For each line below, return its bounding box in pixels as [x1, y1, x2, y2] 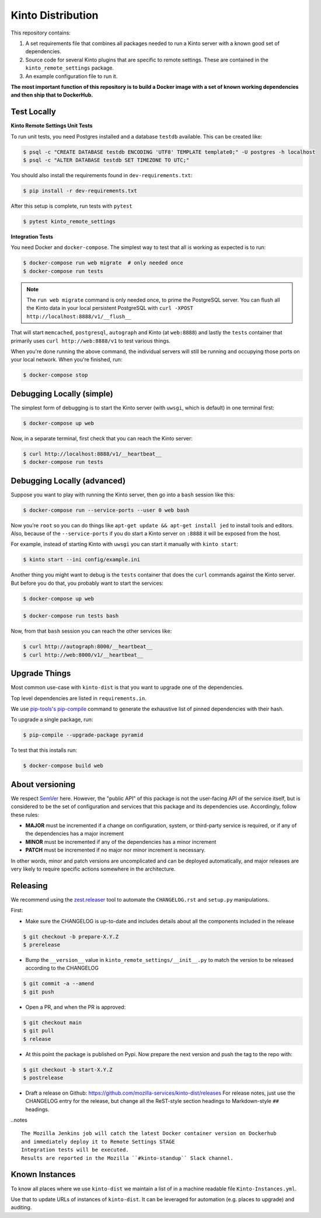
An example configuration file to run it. [25, 73, 118, 80]
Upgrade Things [11, 668, 71, 678]
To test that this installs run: [11, 747, 78, 754]
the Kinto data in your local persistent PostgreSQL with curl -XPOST [26, 305, 194, 312]
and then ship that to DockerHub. [11, 91, 93, 99]
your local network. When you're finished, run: [11, 356, 123, 363]
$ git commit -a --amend [23, 980, 95, 987]
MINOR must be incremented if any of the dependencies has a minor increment [25, 838, 217, 845]
